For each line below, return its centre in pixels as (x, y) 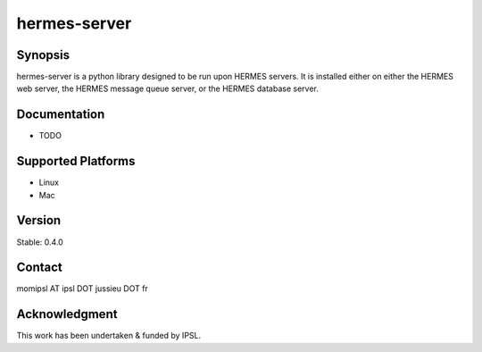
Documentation (61, 115)
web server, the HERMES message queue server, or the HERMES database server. (167, 88)
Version (39, 220)
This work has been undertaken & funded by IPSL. (109, 336)
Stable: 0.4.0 (40, 242)
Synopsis (43, 55)
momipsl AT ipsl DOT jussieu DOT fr (83, 289)
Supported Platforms (76, 161)
